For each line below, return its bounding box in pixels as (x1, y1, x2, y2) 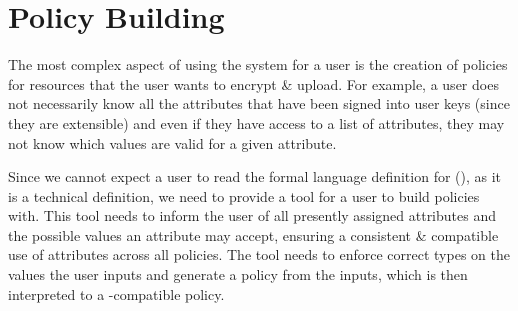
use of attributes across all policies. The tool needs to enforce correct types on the (8, 244, 510, 265)
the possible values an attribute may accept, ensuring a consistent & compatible (8, 224, 499, 245)
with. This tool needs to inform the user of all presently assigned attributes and (8, 205, 496, 226)
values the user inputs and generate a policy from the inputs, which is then (8, 264, 468, 285)
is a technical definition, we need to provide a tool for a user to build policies (8, 185, 480, 206)
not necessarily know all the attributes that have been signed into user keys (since (8, 93, 510, 114)
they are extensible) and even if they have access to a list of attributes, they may (8, 112, 505, 133)
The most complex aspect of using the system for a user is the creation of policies (8, 54, 508, 75)
